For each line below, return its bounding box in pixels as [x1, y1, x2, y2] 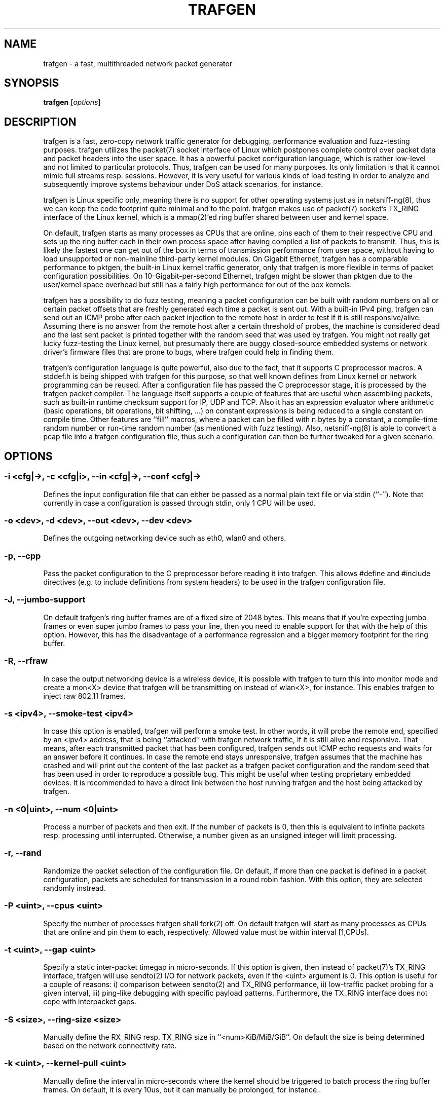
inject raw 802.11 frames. [43, 691, 126, 700]
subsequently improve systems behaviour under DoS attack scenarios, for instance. [43, 180, 323, 189]
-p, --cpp [4, 550, 41, 561]
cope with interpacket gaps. [43, 997, 136, 1006]
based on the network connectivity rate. [43, 1041, 177, 1050]
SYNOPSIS [4, 77, 59, 90]
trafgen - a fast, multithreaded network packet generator [43, 59, 233, 68]
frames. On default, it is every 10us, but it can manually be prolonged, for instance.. [43, 1085, 321, 1094]
